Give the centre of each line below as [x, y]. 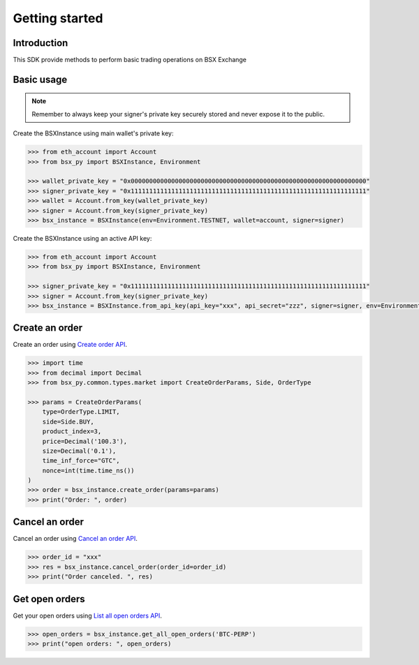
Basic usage [40, 79]
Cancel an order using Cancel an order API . [75, 539]
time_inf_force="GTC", [81, 461]
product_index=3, [72, 432]
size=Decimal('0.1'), [79, 451]
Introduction [41, 43]
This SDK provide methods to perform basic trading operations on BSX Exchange [130, 60]
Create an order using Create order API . [70, 345]
